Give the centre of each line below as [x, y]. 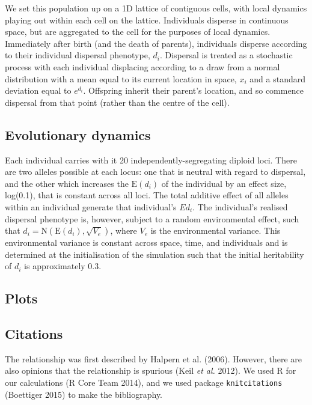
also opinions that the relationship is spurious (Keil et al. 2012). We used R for [151, 370]
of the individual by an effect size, [224, 183]
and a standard [277, 78]
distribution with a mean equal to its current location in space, [121, 78]
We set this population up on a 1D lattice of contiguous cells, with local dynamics [156, 8]
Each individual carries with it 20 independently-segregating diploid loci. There [151, 160]
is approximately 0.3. [63, 266]
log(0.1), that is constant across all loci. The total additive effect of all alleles [147, 195]
